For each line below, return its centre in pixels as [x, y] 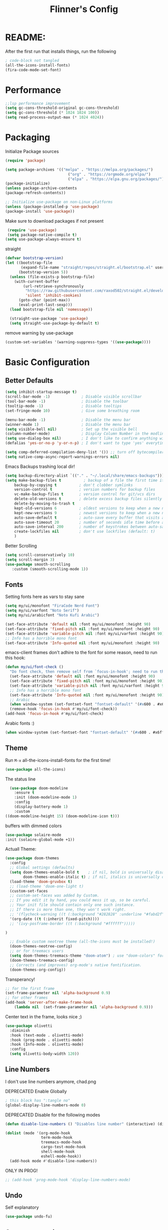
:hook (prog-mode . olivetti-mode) [47, 1040]
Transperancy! [20, 979]
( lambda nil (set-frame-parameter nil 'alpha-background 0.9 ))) [84, 1007]
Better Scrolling [21, 546]
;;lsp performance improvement [38, 103]
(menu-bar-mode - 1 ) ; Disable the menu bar [68, 420]
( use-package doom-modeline [39, 788]
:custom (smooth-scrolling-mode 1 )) [50, 569]
